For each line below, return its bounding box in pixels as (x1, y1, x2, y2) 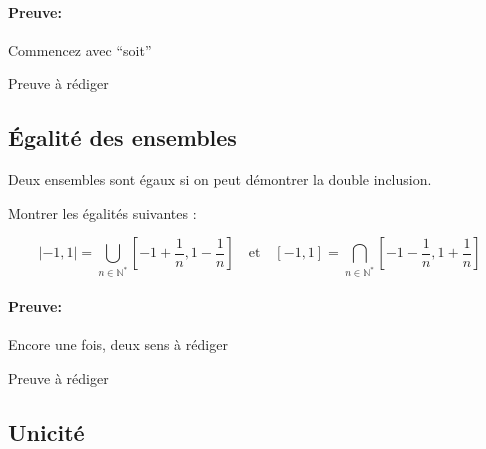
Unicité (8, 416, 85, 447)
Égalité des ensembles (8, 122, 237, 153)
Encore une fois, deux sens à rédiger (8, 334, 228, 355)
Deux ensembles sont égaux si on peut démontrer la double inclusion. (8, 169, 432, 190)
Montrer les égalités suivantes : (8, 202, 197, 223)
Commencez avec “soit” (8, 39, 152, 60)
